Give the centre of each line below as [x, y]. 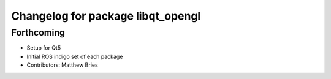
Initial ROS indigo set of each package [75, 56]
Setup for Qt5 [44, 48]
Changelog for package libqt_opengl [106, 16]
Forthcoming [38, 32]
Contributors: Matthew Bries [62, 65]
